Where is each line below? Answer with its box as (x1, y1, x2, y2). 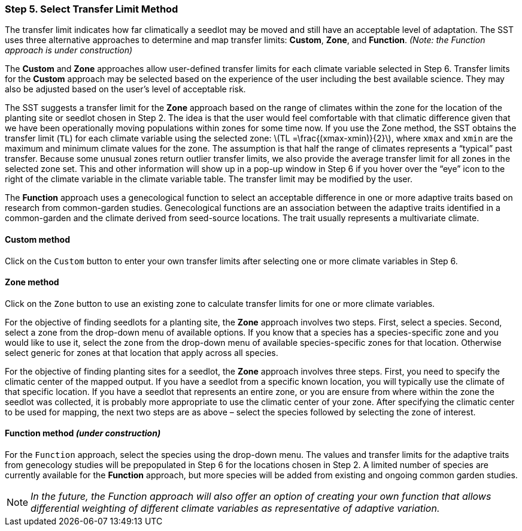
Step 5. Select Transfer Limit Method (5, 3, 178, 15)
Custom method (5, 234, 70, 245)
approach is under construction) (5, 45, 133, 56)
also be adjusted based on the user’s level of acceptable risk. (5, 84, 246, 95)
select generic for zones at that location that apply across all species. (5, 347, 278, 358)
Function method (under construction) (5, 428, 161, 439)
